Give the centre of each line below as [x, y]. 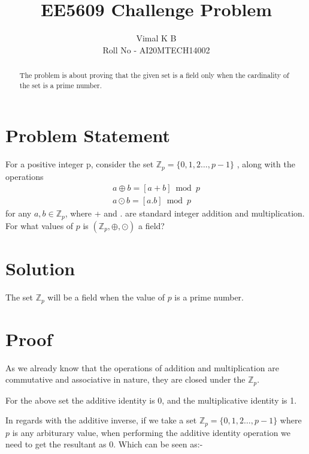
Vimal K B [156, 38]
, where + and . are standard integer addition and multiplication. [185, 213]
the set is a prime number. [61, 85]
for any [19, 213]
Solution [40, 268]
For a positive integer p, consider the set [80, 164]
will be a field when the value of [106, 297]
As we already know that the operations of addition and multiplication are [142, 367]
